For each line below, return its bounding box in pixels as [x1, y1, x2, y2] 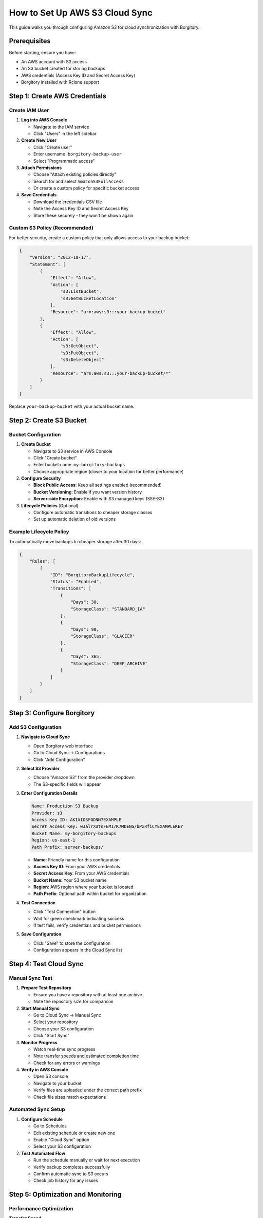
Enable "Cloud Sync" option [33, 1137, 90, 1142]
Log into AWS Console [21, 117, 68, 123]
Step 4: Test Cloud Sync [9, 960, 84, 968]
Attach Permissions [21, 165, 62, 171]
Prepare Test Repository [21, 985, 72, 991]
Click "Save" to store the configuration [33, 940, 111, 946]
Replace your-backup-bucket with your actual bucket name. [9, 403, 135, 409]
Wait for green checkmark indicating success [33, 915, 124, 921]
